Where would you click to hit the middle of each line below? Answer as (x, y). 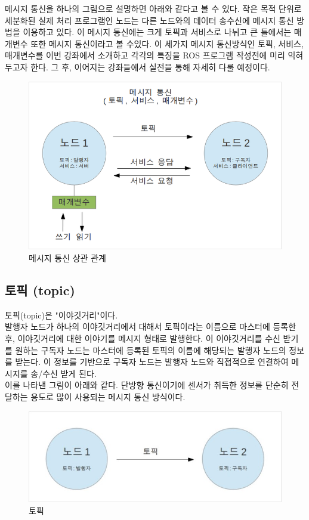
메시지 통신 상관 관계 (67, 258)
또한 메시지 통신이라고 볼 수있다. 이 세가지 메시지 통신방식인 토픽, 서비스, (167, 43)
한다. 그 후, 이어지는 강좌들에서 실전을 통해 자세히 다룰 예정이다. (150, 66)
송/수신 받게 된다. (64, 373)
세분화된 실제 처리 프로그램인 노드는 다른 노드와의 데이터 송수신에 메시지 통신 (149, 20)
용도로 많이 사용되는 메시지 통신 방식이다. (108, 397)
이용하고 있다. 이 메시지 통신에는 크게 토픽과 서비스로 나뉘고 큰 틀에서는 (157, 32)
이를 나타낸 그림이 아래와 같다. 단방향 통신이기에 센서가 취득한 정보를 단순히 (147, 385)
